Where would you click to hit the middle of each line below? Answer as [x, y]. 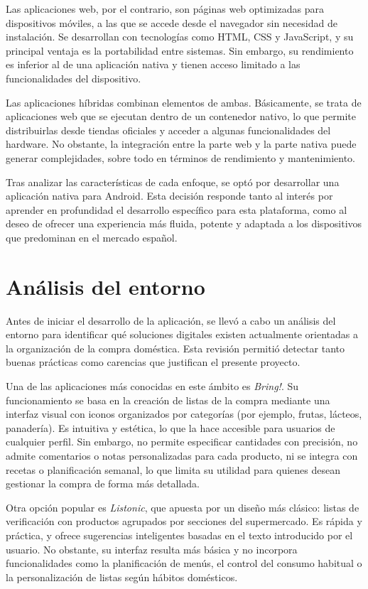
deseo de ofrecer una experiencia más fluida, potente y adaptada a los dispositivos [184, 223]
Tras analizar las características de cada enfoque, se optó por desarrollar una [173, 182]
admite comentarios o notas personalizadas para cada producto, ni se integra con [182, 455]
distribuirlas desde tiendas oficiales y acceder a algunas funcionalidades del [168, 130]
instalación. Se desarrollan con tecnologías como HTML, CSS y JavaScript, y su [180, 37]
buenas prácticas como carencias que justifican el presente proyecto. [153, 362]
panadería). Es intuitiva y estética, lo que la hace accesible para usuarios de [171, 427]
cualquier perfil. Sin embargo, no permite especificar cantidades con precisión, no [182, 442]
